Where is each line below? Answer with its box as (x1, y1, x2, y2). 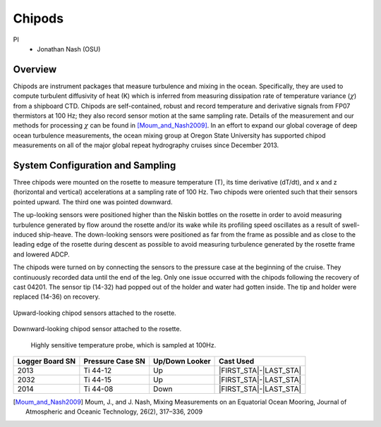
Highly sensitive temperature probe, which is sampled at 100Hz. (30, 340, 217, 349)
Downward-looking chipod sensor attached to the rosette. (13, 325, 182, 333)
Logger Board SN (17, 356, 76, 366)
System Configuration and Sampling (13, 159, 176, 171)
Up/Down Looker (152, 356, 211, 366)
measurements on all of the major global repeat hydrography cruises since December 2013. (13, 141, 279, 149)
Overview (13, 63, 57, 75)
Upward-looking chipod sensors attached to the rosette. (13, 309, 176, 317)
